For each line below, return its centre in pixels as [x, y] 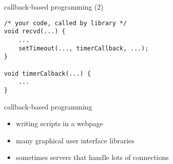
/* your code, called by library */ [66, 23]
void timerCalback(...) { [47, 73]
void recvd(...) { [35, 32]
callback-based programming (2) [54, 7]
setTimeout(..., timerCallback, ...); [83, 48]
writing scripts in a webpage [60, 123]
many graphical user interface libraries [75, 140]
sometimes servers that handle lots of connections [92, 157]
